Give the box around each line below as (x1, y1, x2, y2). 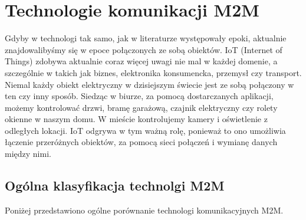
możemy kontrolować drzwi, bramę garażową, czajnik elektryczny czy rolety (5, 101, 278, 113)
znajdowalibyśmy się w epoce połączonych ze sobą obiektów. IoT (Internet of (5, 43, 282, 55)
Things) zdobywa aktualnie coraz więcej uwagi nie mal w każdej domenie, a (5, 55, 278, 67)
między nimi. (5, 147, 51, 160)
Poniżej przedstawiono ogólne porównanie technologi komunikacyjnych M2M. (5, 203, 284, 216)
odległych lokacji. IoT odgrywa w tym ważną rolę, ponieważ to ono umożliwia (5, 124, 286, 136)
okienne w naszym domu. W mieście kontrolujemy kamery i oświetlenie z (5, 113, 268, 125)
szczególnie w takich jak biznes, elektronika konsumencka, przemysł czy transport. (5, 66, 302, 78)
